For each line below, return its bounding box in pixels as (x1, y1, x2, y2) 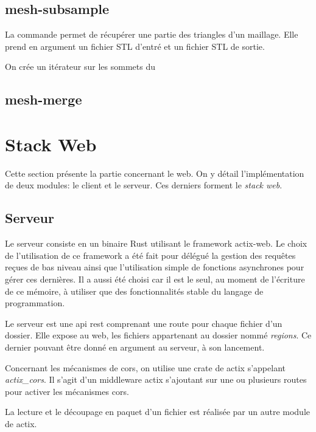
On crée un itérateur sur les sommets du (5, 60, 155, 73)
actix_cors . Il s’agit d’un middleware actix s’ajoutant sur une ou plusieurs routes (5, 373, 307, 386)
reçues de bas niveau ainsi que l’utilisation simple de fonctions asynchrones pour (5, 261, 304, 273)
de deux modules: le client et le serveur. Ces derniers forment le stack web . (5, 179, 283, 191)
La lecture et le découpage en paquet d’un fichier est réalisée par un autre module (5, 405, 311, 418)
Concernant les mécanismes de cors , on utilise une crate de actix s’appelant (5, 361, 286, 374)
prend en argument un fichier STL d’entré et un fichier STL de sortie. (5, 39, 265, 52)
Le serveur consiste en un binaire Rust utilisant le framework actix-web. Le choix (5, 237, 307, 250)
